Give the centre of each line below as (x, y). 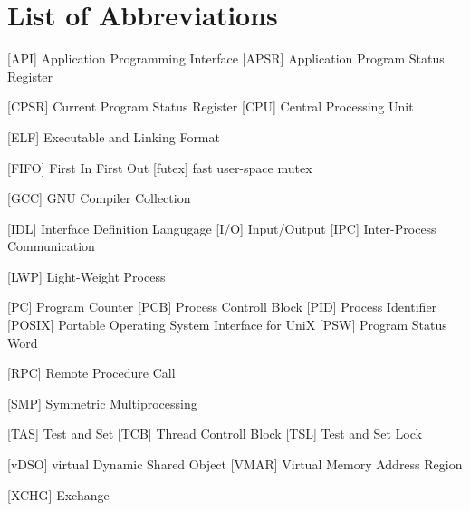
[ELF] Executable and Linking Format (114, 136)
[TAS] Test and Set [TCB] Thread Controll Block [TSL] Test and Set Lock (215, 434)
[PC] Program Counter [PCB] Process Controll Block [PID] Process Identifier (222, 307)
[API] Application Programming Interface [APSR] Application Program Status (226, 58)
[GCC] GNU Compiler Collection (99, 198)
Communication (51, 246)
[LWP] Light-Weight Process (86, 276)
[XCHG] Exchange (58, 494)
